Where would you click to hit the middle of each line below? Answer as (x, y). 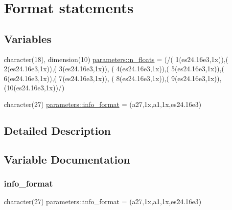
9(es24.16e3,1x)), (197, 78)
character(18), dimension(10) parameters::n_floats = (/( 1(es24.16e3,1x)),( (116, 59)
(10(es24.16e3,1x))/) (34, 88)
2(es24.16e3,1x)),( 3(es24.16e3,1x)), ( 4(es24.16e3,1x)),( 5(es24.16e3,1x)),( (114, 69)
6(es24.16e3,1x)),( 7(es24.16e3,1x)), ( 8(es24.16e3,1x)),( (87, 78)
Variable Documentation (67, 159)
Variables (28, 38)
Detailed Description (58, 130)
